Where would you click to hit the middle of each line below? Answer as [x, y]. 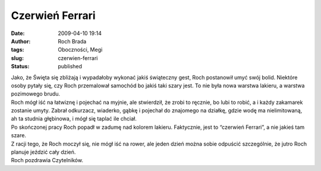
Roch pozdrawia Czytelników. [47, 160]
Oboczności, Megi [80, 50]
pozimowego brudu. [36, 94]
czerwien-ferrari [78, 58]
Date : [18, 33]
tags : [18, 50]
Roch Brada [72, 41]
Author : [21, 41]
